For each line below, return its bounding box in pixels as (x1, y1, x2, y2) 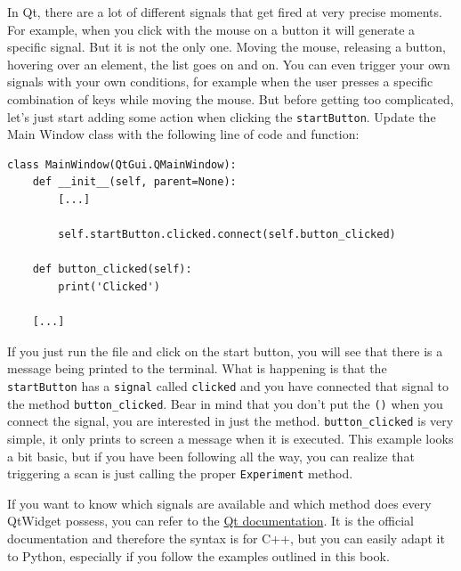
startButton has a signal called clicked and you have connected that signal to (7, 376, 449, 395)
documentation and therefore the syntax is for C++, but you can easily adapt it (7, 528, 445, 547)
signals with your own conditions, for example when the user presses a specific (7, 72, 433, 91)
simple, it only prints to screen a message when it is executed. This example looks (7, 428, 454, 447)
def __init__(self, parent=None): (32, 175, 237, 189)
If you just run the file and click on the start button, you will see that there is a (7, 341, 443, 360)
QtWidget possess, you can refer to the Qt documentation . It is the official (7, 511, 414, 530)
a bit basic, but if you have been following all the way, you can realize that (7, 446, 415, 465)
